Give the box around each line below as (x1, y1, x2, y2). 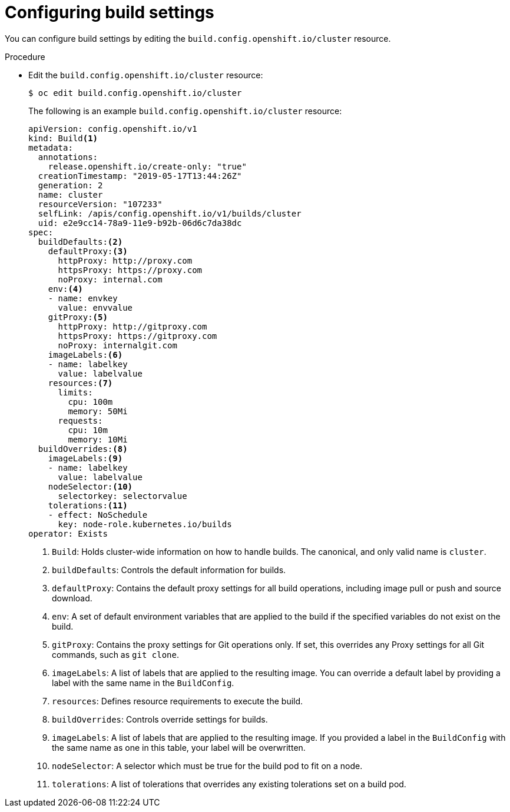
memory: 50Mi (68, 406, 128, 416)
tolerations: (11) (48, 500, 128, 510)
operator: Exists (28, 528, 108, 538)
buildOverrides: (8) (38, 444, 128, 454)
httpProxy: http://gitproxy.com (58, 321, 207, 331)
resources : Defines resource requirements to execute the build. (52, 695, 303, 706)
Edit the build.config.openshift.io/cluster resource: (28, 69, 263, 80)
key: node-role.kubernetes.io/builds (58, 519, 232, 529)
